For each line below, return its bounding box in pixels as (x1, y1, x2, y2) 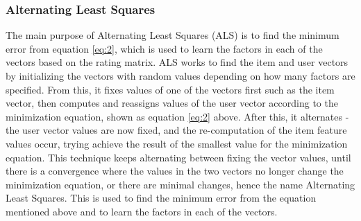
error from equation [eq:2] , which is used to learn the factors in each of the (6, 41, 323, 55)
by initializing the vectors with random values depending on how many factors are (6, 69, 355, 82)
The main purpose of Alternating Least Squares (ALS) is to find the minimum (6, 28, 339, 42)
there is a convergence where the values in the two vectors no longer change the (6, 163, 344, 178)
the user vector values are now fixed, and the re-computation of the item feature (6, 123, 347, 137)
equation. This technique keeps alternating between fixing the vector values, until (6, 150, 351, 164)
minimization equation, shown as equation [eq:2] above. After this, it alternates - (6, 109, 349, 123)
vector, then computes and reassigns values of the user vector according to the (6, 96, 338, 110)
